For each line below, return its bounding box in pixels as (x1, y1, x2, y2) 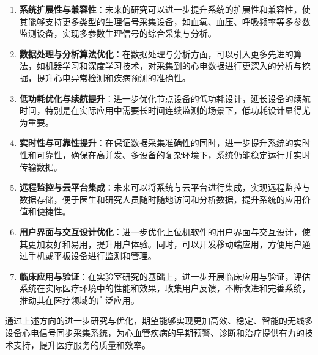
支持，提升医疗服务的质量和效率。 (13, 338, 150, 351)
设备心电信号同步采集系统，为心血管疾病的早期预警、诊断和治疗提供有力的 (5, 326, 305, 339)
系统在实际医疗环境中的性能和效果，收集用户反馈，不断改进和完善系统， (19, 282, 311, 295)
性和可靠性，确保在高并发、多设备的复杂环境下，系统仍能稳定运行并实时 (19, 148, 311, 161)
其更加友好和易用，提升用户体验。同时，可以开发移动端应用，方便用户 (19, 237, 302, 250)
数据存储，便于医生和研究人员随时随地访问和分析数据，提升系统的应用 (19, 192, 302, 205)
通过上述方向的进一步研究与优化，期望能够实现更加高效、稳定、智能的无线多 (5, 314, 313, 327)
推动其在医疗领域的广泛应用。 (19, 293, 139, 306)
